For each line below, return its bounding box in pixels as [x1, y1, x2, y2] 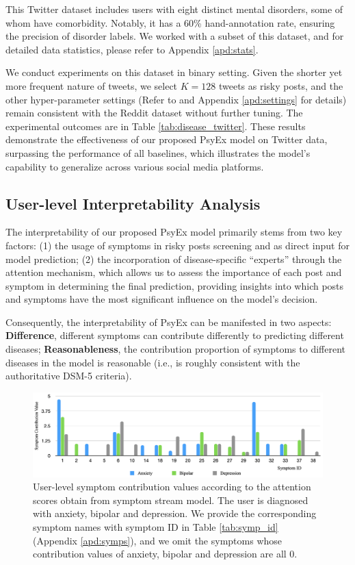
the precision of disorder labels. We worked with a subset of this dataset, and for [5, 29, 344, 43]
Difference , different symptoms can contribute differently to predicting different [5, 328, 344, 342]
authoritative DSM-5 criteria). [5, 368, 132, 383]
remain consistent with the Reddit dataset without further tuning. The [5, 105, 303, 120]
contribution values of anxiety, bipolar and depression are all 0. [33, 547, 298, 561]
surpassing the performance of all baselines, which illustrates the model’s [5, 145, 311, 160]
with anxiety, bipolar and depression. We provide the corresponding [33, 506, 317, 520]
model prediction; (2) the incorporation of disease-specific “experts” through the [5, 251, 342, 266]
